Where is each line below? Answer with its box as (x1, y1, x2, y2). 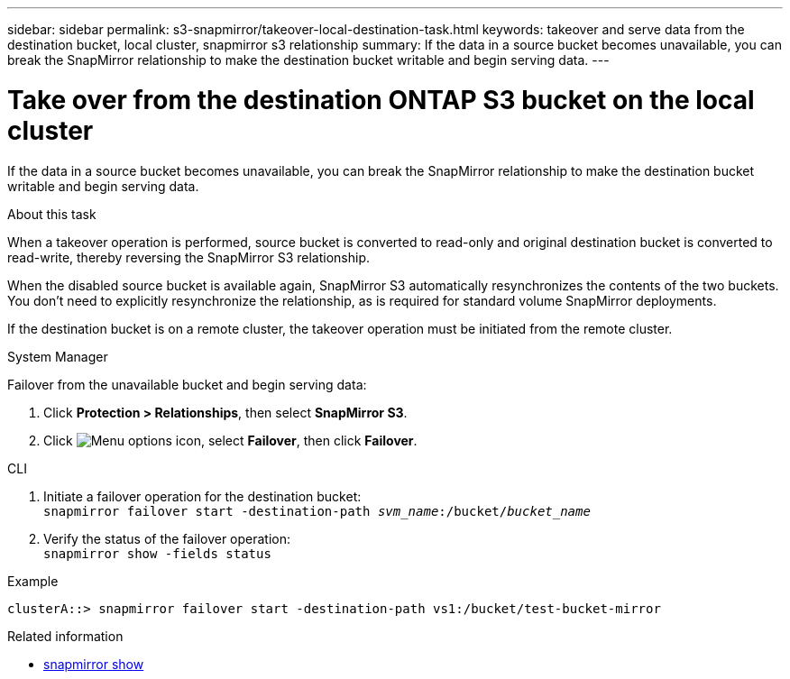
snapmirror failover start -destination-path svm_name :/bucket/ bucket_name (43, 503, 591, 518)
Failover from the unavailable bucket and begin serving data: (7, 376, 367, 392)
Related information (7, 628, 124, 644)
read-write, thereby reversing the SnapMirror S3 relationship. (7, 249, 371, 265)
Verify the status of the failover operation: (43, 530, 291, 546)
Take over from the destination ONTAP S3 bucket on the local (7, 84, 755, 115)
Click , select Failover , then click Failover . (43, 432, 418, 448)
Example (7, 573, 59, 589)
